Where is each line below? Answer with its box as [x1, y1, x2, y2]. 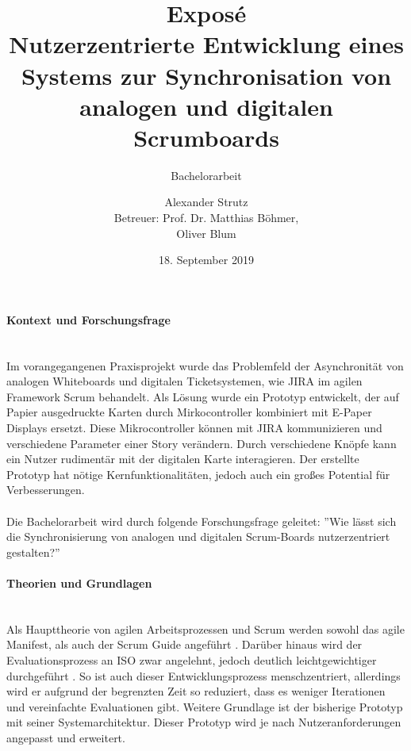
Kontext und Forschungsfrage [6, 311, 171, 328]
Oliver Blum [176, 224, 236, 241]
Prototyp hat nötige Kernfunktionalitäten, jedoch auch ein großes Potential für [6, 466, 390, 482]
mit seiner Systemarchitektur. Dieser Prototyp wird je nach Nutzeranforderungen [6, 714, 401, 730]
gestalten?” [6, 543, 60, 560]
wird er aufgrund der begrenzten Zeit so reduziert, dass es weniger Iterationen [6, 683, 386, 699]
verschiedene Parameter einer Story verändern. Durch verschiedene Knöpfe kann [6, 435, 397, 451]
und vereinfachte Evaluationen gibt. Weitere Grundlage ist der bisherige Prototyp [6, 698, 403, 715]
